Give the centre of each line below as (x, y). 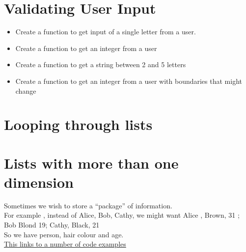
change (26, 90)
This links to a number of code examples (65, 244)
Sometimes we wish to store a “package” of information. (88, 205)
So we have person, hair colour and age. (64, 234)
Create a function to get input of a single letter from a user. (106, 32)
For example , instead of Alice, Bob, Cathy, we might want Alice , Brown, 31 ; (122, 215)
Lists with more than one (91, 163)
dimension (39, 182)
